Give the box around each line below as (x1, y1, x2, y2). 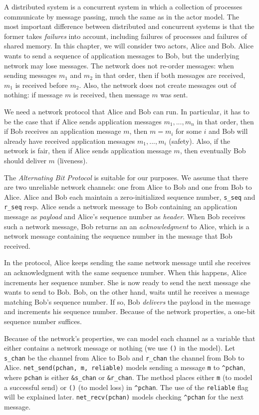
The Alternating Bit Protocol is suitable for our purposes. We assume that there (4, 172, 249, 182)
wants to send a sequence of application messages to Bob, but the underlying (4, 50, 240, 60)
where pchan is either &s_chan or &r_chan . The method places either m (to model (4, 372, 253, 383)
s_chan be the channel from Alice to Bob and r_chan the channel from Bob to (4, 352, 245, 363)
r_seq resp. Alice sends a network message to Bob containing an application (4, 201, 238, 212)
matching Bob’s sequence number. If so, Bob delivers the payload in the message (4, 296, 251, 307)
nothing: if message (4, 89, 63, 100)
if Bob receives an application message (4, 126, 121, 136)
